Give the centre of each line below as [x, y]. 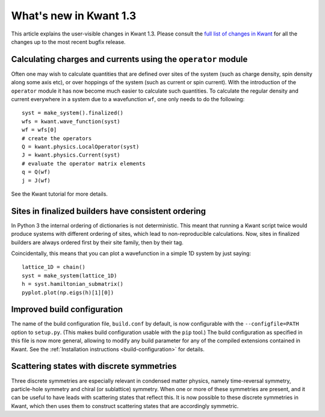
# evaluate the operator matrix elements [84, 163]
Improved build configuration [67, 310]
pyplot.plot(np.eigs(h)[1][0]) [68, 292]
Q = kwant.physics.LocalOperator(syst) [81, 147]
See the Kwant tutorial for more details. [60, 194]
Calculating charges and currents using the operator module [129, 59]
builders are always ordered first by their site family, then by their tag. [97, 242]
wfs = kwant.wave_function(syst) [71, 121]
